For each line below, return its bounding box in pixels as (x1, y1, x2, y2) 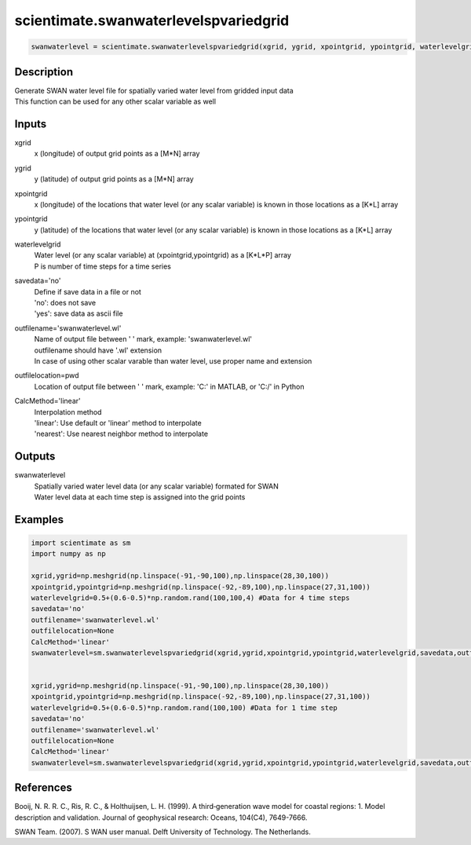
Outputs (14, 450, 56, 463)
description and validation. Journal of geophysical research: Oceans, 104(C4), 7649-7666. (14, 813, 308, 822)
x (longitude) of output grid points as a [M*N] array (34, 149, 200, 159)
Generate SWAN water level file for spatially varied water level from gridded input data (14, 86, 294, 95)
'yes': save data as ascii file (34, 309, 123, 318)
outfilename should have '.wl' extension (34, 346, 162, 355)
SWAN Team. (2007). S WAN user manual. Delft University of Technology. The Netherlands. (14, 827, 312, 836)
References (14, 781, 72, 795)
